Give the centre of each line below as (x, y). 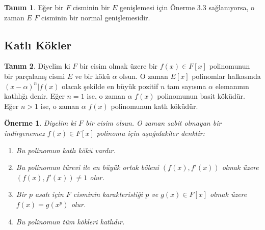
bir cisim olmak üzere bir (119, 66)
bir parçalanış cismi (35, 76)
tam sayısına (187, 86)
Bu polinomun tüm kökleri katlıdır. (70, 221)
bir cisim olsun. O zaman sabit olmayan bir (154, 123)
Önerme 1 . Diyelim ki (40, 123)
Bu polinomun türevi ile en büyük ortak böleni (87, 167)
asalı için (49, 194)
